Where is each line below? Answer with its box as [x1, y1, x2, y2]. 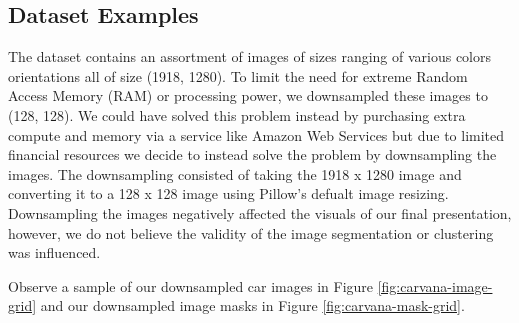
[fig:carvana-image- [377, 275, 493, 296]
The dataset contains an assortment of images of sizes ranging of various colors [8, 46, 492, 67]
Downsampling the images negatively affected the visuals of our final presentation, [8, 202, 512, 223]
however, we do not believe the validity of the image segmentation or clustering [8, 222, 494, 243]
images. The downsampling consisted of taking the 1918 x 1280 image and [8, 163, 462, 184]
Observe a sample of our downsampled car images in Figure [8, 275, 374, 296]
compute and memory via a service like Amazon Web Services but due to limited [8, 124, 505, 145]
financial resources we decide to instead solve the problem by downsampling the [8, 144, 497, 165]
